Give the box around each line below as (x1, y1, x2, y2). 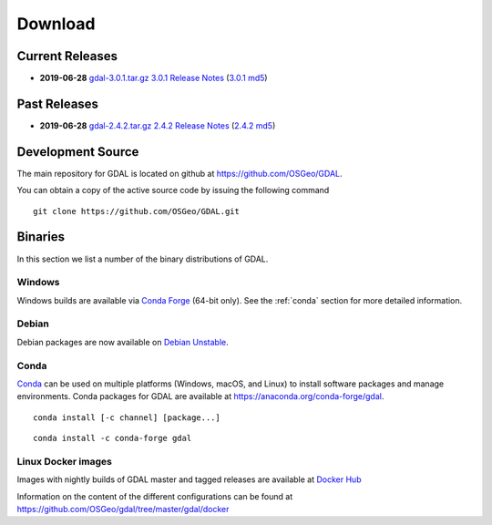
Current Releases (16, 48, 118, 64)
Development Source (16, 144, 139, 160)
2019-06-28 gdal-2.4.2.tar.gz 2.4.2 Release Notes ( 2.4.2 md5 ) (39, 119, 276, 131)
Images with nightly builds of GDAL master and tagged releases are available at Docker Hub (16, 474, 362, 485)
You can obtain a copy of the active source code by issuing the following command (16, 185, 330, 196)
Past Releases (16, 96, 99, 111)
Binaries (16, 229, 66, 245)
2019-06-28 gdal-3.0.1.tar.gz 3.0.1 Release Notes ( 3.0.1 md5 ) (39, 73, 268, 84)
